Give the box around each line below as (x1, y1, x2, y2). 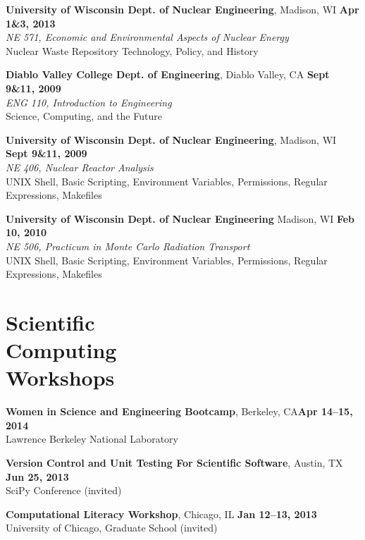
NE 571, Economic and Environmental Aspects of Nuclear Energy (6, 30, 289, 44)
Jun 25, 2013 (6, 469, 69, 484)
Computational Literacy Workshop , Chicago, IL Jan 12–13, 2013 (6, 506, 317, 521)
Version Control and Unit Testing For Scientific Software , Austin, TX (6, 455, 343, 470)
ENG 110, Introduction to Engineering (6, 94, 172, 109)
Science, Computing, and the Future (6, 109, 162, 123)
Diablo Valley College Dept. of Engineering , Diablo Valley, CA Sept (6, 67, 330, 82)
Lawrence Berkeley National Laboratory (6, 431, 178, 446)
